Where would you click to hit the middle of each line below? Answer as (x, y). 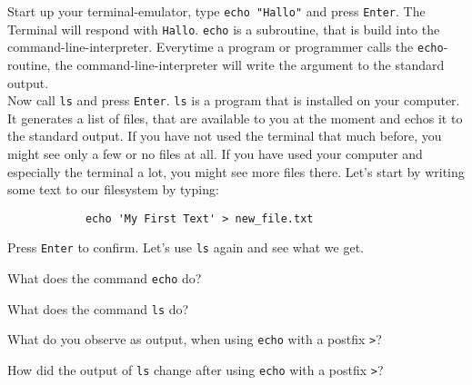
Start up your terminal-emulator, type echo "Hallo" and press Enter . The (216, 11)
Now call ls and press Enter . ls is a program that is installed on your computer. (234, 100)
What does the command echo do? (105, 278)
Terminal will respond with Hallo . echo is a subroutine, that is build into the (224, 29)
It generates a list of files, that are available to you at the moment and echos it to (235, 118)
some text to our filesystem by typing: (113, 189)
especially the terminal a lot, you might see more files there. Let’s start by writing (236, 171)
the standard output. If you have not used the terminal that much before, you (225, 136)
